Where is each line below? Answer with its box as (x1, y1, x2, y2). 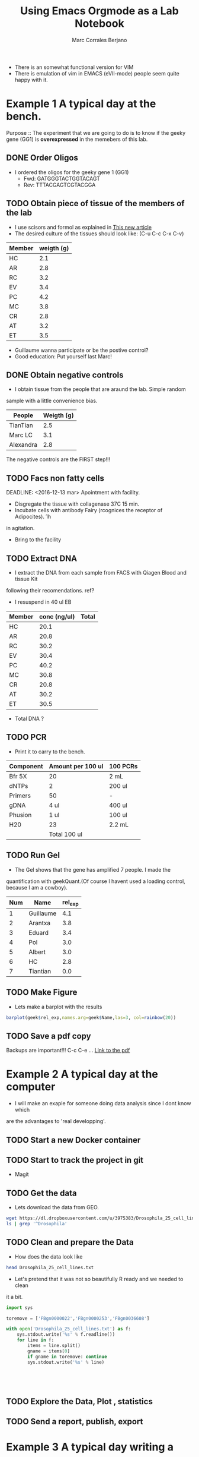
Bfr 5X (9, 772, 27, 780)
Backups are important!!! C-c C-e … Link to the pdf (6, 1047, 130, 1054)
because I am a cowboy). (6, 884, 68, 891)
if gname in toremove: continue (27, 1354, 108, 1360)
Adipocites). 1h (14, 513, 52, 521)
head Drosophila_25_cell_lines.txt (6, 1264, 94, 1270)
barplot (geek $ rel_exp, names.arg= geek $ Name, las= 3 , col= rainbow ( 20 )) (6, 1014, 176, 1020)
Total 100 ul (49, 830, 83, 838)
